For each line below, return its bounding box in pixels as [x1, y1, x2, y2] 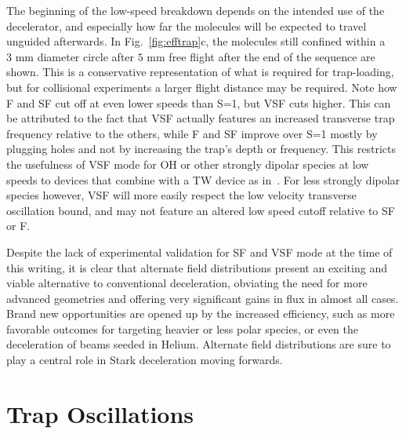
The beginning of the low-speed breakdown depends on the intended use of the [6, 2, 385, 18]
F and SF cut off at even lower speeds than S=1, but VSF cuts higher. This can [6, 94, 391, 111]
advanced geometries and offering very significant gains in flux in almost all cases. [6, 290, 399, 306]
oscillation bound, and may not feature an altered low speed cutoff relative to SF [6, 202, 395, 218]
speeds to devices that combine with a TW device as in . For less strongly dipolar [6, 171, 401, 188]
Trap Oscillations [6, 397, 194, 429]
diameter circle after [37, 48, 135, 64]
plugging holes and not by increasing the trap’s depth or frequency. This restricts [6, 140, 396, 157]
